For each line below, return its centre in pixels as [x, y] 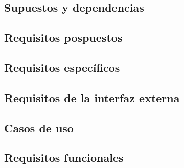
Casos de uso [39, 127]
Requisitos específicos [62, 67]
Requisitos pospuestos [63, 38]
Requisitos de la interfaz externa [92, 97]
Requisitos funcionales [64, 158]
